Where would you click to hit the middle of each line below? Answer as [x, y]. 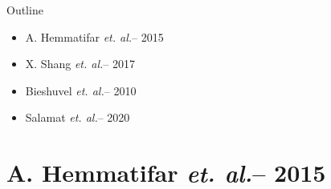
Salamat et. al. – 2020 [78, 117]
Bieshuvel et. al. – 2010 [81, 90]
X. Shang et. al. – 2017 [80, 64]
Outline [25, 10]
